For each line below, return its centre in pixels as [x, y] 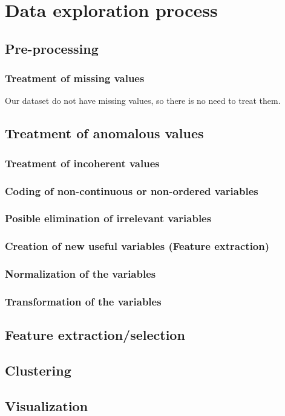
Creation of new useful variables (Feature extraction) [137, 246]
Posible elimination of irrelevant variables [108, 218]
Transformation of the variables [83, 301]
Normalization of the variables [80, 274]
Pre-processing [52, 48]
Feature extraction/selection [95, 335]
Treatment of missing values [75, 78]
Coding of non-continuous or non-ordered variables [132, 190]
